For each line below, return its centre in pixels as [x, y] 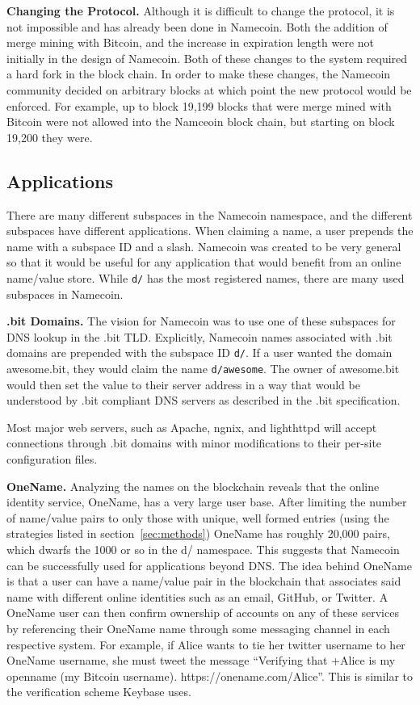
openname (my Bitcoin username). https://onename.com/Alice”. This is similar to [210, 676]
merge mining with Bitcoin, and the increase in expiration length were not [191, 42]
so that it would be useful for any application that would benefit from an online [204, 262]
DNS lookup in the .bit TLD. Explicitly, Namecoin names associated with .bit [199, 336]
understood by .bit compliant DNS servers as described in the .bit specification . [204, 400]
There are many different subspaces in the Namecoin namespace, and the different [210, 214]
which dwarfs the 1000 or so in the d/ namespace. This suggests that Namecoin [203, 550]
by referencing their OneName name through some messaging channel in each [198, 628]
